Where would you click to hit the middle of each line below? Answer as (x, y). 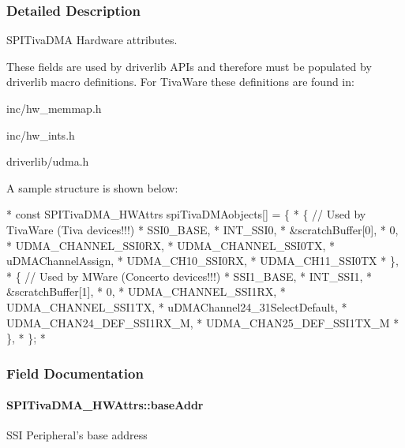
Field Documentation (75, 373)
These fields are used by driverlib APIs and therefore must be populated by (189, 66)
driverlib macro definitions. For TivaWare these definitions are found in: (180, 82)
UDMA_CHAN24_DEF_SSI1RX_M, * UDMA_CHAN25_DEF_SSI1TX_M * (203, 322)
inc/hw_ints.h (41, 134)
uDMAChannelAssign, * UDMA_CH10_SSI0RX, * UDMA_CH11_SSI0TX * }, (202, 261)
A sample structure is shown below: (92, 187)
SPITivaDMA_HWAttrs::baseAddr (105, 405)
